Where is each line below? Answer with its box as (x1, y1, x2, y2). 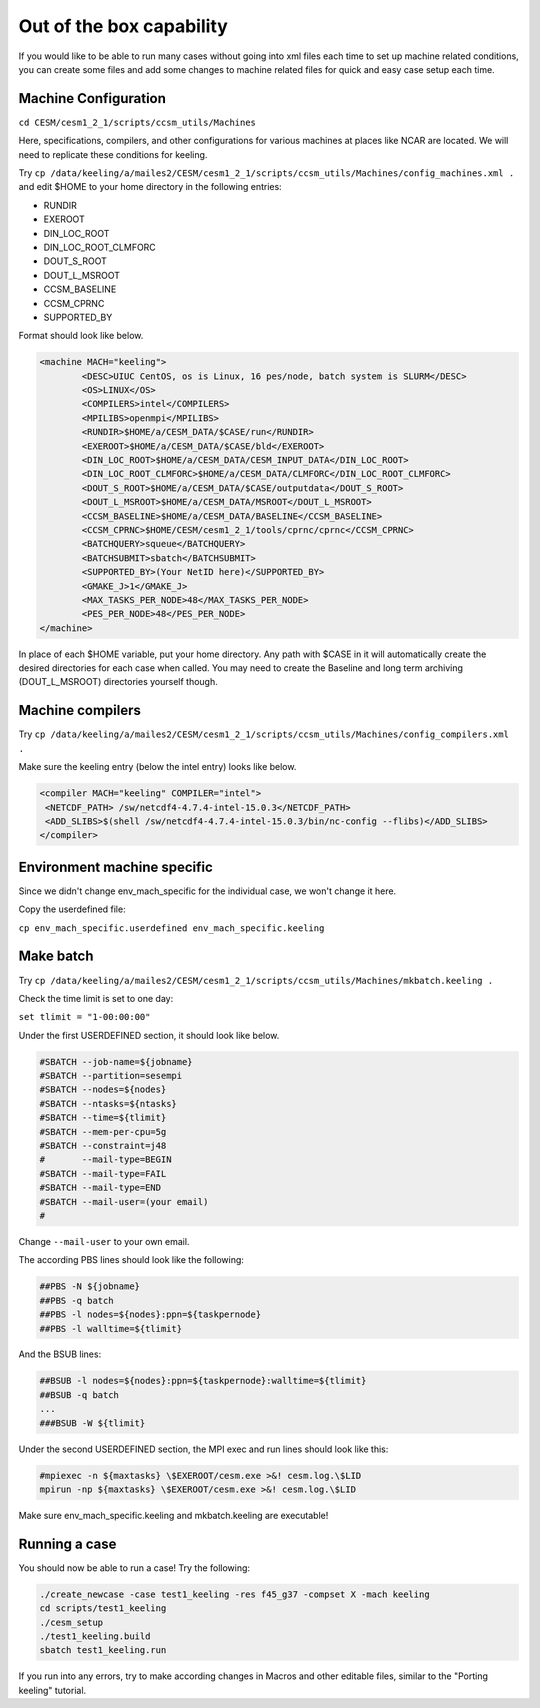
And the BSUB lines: (18, 1348, 102, 1360)
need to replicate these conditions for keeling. (18, 148, 208, 160)
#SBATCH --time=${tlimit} (39, 1112, 167, 1124)
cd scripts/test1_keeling (39, 1603, 167, 1614)
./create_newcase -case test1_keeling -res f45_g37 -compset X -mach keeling (39, 1588, 430, 1600)
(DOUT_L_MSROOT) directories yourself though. (18, 676, 219, 688)
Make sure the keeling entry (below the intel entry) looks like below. (18, 761, 297, 773)
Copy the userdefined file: (18, 903, 126, 915)
